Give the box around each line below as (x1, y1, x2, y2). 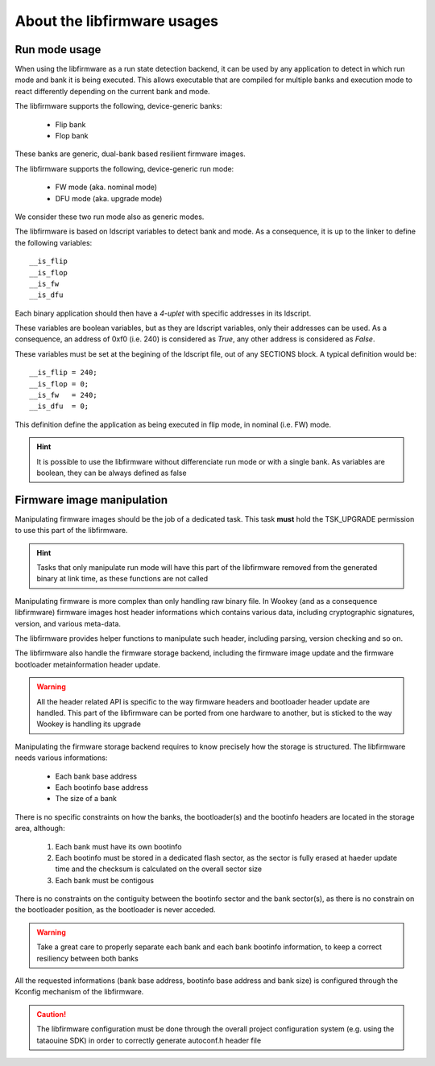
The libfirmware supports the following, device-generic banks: (14, 101, 222, 111)
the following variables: (14, 238, 93, 247)
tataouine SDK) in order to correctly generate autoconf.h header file (36, 1035, 262, 1045)
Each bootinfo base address (55, 782, 149, 792)
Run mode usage (14, 43, 101, 56)
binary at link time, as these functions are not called (36, 574, 209, 584)
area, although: (14, 824, 65, 833)
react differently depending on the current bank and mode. (14, 86, 210, 96)
